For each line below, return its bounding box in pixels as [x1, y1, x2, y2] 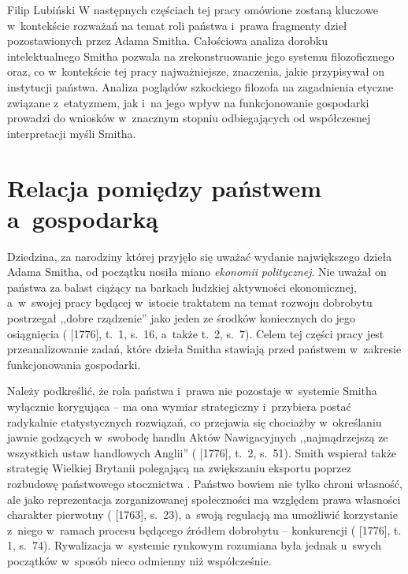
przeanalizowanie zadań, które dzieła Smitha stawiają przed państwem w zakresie [7, 341, 402, 357]
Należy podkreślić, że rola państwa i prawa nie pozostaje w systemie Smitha [7, 382, 377, 399]
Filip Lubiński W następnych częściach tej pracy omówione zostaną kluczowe [7, 2, 378, 17]
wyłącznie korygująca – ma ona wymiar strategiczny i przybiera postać [7, 398, 351, 414]
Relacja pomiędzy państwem [7, 171, 322, 203]
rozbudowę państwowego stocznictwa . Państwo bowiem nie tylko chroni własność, [7, 475, 402, 491]
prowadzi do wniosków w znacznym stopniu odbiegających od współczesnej [7, 110, 371, 126]
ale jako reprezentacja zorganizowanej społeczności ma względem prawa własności [7, 490, 401, 507]
